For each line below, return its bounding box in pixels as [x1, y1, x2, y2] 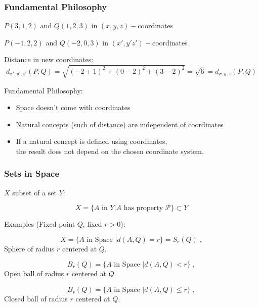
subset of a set [12, 187, 57, 197]
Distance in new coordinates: [4, 54, 94, 65]
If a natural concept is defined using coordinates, [16, 136, 167, 146]
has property [123, 204, 163, 212]
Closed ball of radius [4, 293, 68, 304]
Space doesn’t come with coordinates [16, 102, 131, 113]
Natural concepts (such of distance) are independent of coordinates [16, 119, 224, 129]
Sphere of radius [4, 243, 55, 253]
